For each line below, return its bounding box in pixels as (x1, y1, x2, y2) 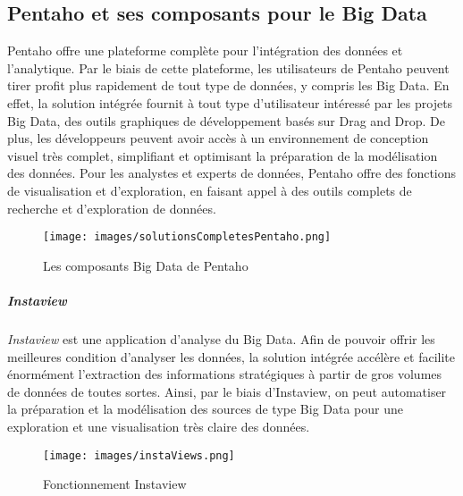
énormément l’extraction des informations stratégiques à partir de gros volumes (7, 365, 442, 383)
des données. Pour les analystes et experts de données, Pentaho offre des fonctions (7, 164, 457, 182)
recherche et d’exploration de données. (7, 198, 216, 217)
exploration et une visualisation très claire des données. (7, 416, 310, 435)
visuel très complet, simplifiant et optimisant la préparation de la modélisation (7, 146, 438, 164)
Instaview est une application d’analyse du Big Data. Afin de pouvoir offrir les (7, 329, 435, 348)
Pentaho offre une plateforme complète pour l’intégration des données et (7, 41, 403, 60)
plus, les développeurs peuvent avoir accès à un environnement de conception (7, 129, 429, 147)
